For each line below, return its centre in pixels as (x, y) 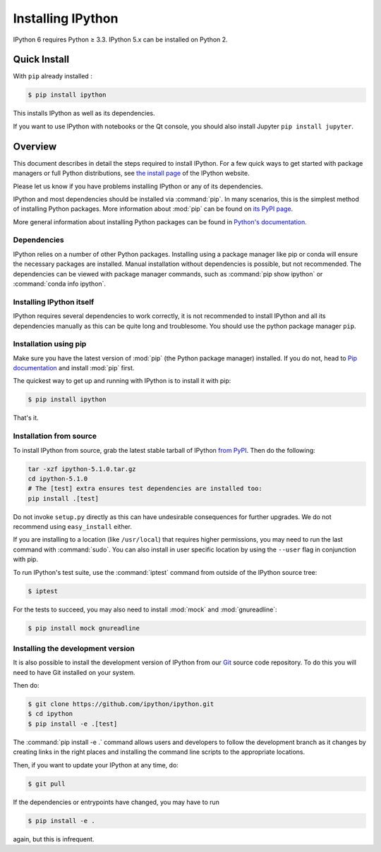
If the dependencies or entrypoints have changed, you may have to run (116, 802)
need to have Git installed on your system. (74, 672)
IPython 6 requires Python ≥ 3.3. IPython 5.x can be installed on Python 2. (121, 39)
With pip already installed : (53, 76)
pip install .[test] (63, 498)
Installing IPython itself (54, 302)
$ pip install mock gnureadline (84, 628)
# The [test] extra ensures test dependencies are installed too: (145, 489)
